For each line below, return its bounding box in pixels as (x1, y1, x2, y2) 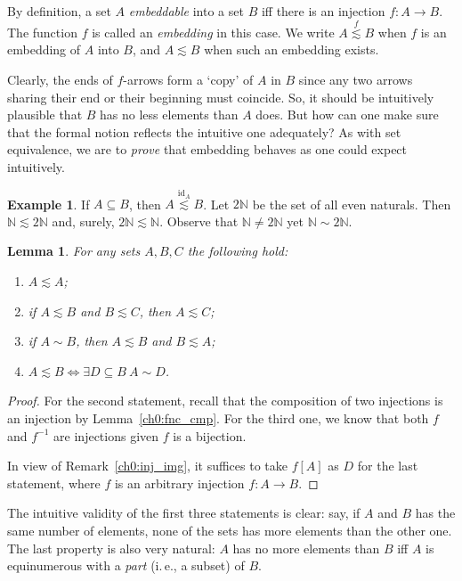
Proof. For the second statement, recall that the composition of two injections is (7, 391, 443, 410)
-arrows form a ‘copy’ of (123, 70, 254, 88)
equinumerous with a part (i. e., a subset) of (7, 556, 245, 575)
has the (415, 503, 456, 522)
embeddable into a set (128, 2, 244, 20)
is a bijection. (173, 426, 247, 445)
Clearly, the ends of (7, 70, 113, 88)
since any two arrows (298, 70, 413, 88)
